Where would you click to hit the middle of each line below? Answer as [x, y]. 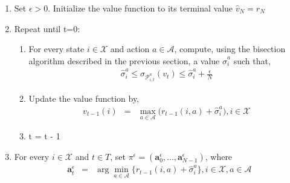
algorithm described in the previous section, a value [124, 60]
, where [219, 156]
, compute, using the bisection [230, 49]
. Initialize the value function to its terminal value [140, 8]
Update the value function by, [84, 98]
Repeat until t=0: [47, 28]
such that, [252, 60]
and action [130, 49]
